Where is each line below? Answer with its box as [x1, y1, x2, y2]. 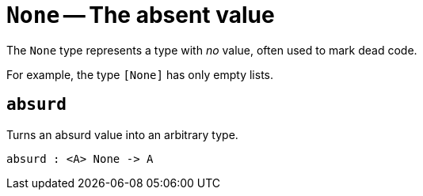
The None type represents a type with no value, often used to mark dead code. [6, 43, 417, 57]
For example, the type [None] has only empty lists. [6, 67, 273, 81]
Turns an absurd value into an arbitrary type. [6, 127, 238, 141]
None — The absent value [6, 2, 275, 28]
